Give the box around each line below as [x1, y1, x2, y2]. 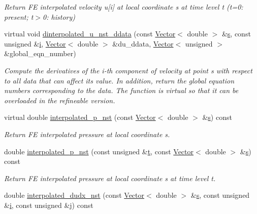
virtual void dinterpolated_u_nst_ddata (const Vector [4, 28, 176, 39]
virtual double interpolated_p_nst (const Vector [4, 112, 156, 122]
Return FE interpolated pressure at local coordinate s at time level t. [4, 173, 216, 183]
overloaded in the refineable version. [4, 95, 115, 105]
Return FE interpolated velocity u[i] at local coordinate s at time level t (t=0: [4, 2, 243, 12]
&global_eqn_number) [4, 48, 76, 59]
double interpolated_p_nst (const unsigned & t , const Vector [4, 146, 194, 156]
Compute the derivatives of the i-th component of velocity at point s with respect [4, 65, 252, 75]
